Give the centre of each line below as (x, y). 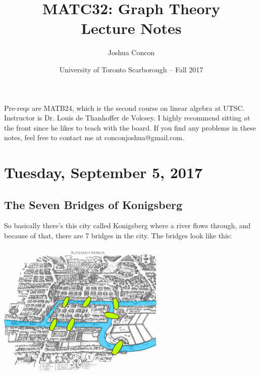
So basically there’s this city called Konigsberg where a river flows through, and (127, 225)
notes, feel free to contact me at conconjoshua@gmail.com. (94, 137)
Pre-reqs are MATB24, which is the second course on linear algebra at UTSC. (124, 108)
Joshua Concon (131, 52)
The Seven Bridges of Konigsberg (93, 204)
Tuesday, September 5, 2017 (103, 172)
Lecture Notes (131, 28)
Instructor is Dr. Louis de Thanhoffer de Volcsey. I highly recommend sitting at (127, 118)
